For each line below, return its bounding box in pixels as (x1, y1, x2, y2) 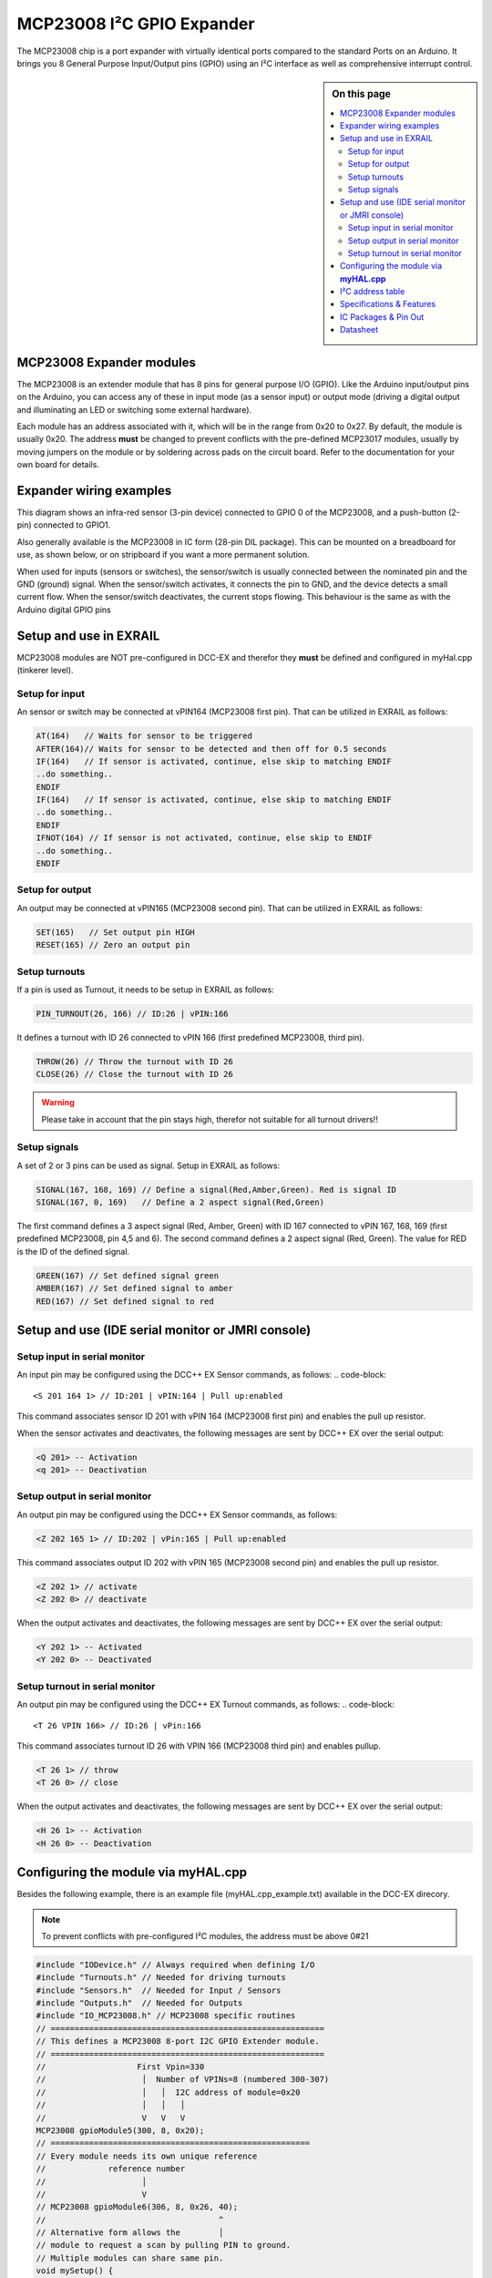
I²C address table (340, 286, 405, 297)
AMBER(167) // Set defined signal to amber (36, 1283, 234, 1294)
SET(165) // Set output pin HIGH (36, 927, 195, 938)
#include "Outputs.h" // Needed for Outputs (36, 1998, 243, 2008)
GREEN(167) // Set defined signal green (36, 1270, 219, 1280)
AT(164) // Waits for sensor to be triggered (36, 731, 252, 742)
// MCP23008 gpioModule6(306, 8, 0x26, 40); (36, 2201, 239, 2212)
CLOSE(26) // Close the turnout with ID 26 (36, 1069, 234, 1080)
